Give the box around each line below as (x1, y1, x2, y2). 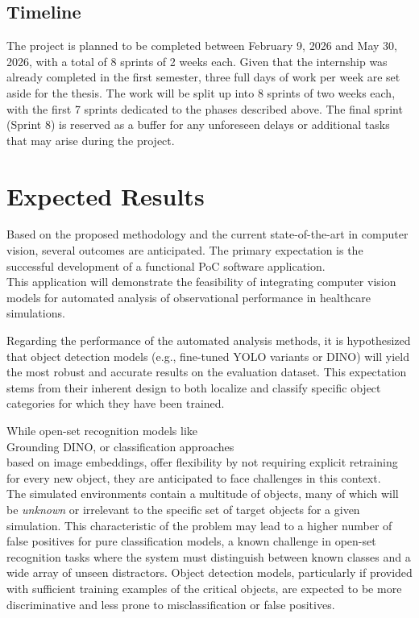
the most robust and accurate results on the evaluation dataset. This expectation (6, 363, 407, 380)
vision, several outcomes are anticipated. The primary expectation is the (6, 242, 363, 259)
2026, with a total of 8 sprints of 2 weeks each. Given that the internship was (6, 52, 388, 69)
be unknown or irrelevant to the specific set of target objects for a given (6, 500, 360, 517)
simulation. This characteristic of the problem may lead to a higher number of (6, 516, 392, 533)
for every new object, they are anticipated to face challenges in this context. (6, 469, 381, 486)
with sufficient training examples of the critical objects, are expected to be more (6, 579, 402, 596)
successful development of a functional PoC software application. (6, 257, 326, 274)
